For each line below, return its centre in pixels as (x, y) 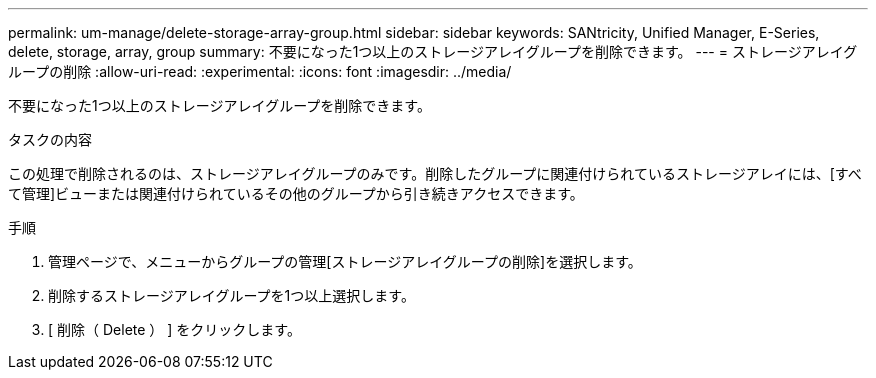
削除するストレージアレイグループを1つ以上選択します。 (231, 295)
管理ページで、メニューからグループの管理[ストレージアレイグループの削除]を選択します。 (345, 261)
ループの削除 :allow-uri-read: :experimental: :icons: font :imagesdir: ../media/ (260, 71)
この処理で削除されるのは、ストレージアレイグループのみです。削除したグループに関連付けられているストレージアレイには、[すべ (435, 173)
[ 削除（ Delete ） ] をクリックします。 (174, 329)
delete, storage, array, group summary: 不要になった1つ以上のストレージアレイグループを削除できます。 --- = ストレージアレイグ (433, 51)
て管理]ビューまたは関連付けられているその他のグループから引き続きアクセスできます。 (296, 193)
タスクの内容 (50, 139)
